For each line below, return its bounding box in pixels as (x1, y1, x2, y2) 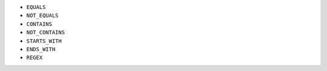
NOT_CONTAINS (26, 29, 65, 36)
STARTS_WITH (26, 37, 62, 45)
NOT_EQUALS (26, 12, 59, 19)
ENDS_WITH (26, 46, 56, 52)
